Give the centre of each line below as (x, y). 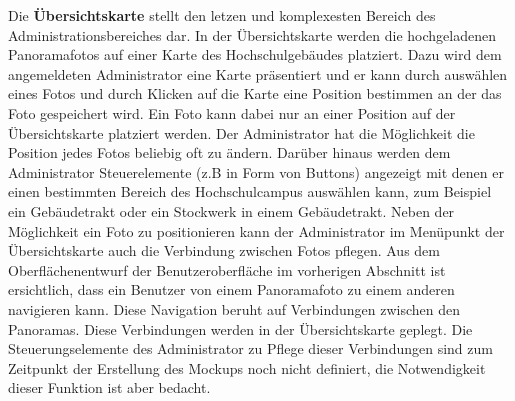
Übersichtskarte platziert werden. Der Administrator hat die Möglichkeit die (241, 132)
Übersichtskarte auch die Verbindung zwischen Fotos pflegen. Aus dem (224, 250)
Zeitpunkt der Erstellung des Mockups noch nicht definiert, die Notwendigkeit (247, 367)
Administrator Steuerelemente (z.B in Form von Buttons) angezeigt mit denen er (256, 171)
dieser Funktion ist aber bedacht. (109, 387)
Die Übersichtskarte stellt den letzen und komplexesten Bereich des (222, 15)
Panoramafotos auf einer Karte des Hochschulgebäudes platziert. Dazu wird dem (255, 54)
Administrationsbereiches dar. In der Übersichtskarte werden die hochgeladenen (252, 34)
